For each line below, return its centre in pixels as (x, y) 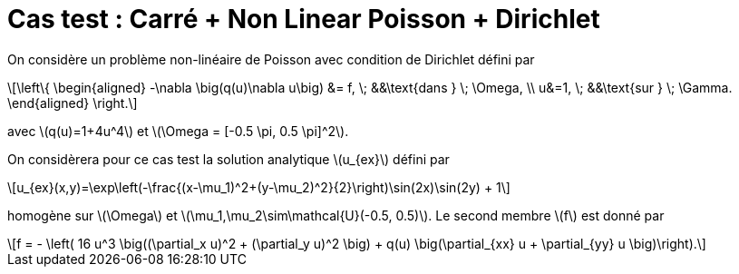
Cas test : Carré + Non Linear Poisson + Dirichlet (304, 19)
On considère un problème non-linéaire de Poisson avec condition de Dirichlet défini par (271, 59)
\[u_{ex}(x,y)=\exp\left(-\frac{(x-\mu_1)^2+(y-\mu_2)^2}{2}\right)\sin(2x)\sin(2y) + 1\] (259, 187)
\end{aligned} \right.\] (73, 103)
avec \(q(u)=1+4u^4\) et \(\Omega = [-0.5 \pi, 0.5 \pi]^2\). (178, 131)
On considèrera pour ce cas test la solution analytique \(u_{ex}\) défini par (229, 159)
